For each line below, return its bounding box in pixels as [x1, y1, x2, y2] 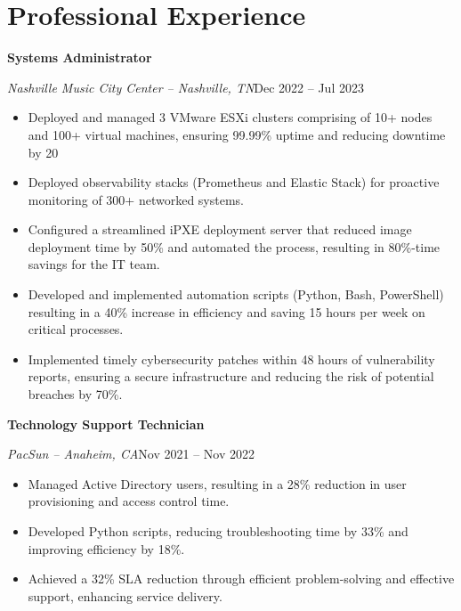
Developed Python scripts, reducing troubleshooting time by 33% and [28, 522, 408, 540]
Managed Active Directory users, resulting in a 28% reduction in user [28, 474, 407, 493]
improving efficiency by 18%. [28, 539, 185, 558]
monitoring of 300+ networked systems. [28, 190, 244, 208]
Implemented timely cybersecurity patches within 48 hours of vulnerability [28, 349, 435, 368]
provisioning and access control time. [28, 492, 230, 510]
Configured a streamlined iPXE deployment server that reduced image [28, 220, 412, 239]
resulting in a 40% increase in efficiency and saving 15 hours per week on [28, 302, 425, 321]
